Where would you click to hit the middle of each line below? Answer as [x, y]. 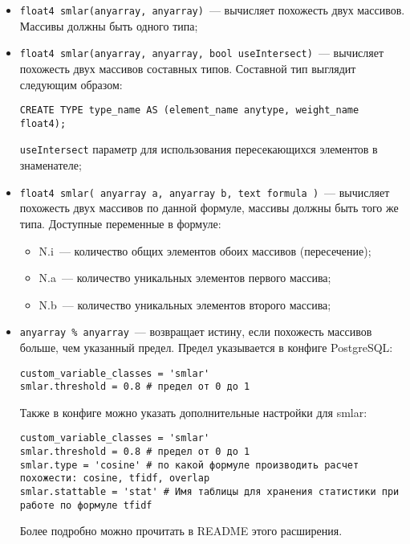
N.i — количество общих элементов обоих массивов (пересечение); [205, 250]
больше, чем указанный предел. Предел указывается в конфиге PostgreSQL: [206, 347]
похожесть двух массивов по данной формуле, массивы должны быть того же [209, 208]
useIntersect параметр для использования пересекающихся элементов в [199, 149]
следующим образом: [71, 84]
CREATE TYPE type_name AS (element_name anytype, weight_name [189, 110]
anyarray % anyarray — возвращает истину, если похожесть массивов [196, 331]
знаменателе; [51, 165]
